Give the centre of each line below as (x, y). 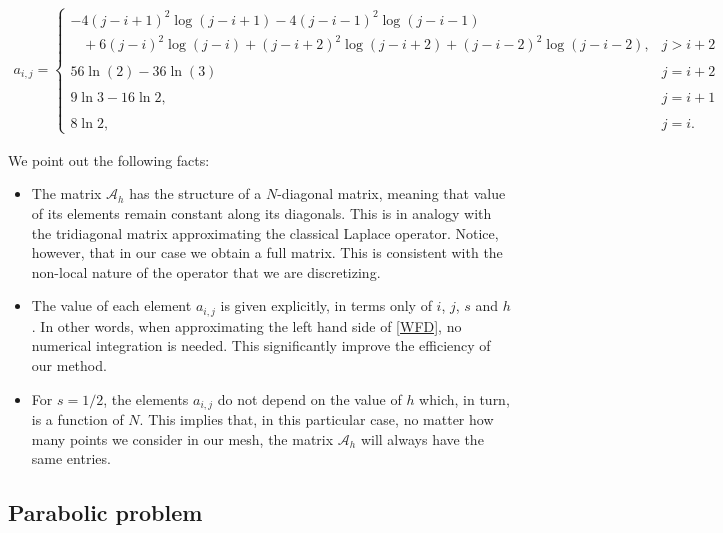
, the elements (146, 398)
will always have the (422, 438)
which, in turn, (464, 398)
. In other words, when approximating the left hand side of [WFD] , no (246, 325)
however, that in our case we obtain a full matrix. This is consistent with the (267, 252)
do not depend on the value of (309, 398)
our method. (69, 364)
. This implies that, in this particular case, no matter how (316, 419)
